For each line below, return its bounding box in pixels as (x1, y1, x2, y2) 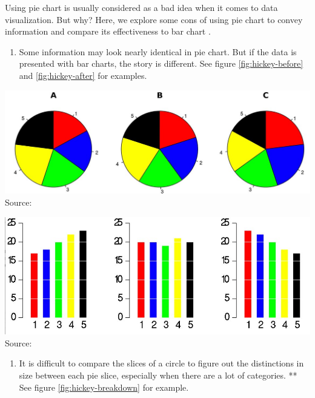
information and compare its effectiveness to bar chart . (5, 25, 211, 38)
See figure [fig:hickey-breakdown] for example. (19, 380, 189, 393)
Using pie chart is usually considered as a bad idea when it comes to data (5, 1, 278, 13)
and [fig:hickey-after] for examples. (19, 69, 147, 81)
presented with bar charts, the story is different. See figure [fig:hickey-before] (19, 57, 303, 70)
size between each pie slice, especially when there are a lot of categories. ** (19, 369, 297, 382)
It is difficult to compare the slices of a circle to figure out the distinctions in (19, 357, 304, 369)
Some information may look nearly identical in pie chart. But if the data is (19, 45, 297, 58)
